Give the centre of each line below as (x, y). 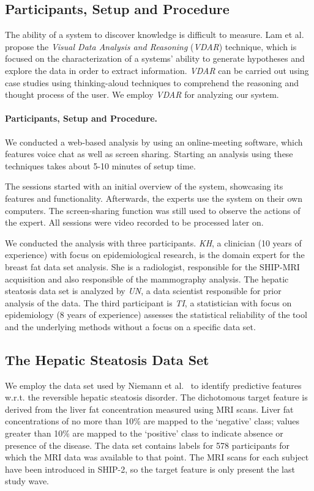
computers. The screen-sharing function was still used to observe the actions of (153, 210)
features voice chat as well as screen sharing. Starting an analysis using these (149, 154)
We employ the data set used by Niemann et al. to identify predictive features (153, 385)
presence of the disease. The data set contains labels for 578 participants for (147, 445)
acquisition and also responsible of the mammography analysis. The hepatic (147, 279)
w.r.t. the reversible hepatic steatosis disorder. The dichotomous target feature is (156, 397)
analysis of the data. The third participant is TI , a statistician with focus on (148, 302)
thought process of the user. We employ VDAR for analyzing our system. (142, 94)
